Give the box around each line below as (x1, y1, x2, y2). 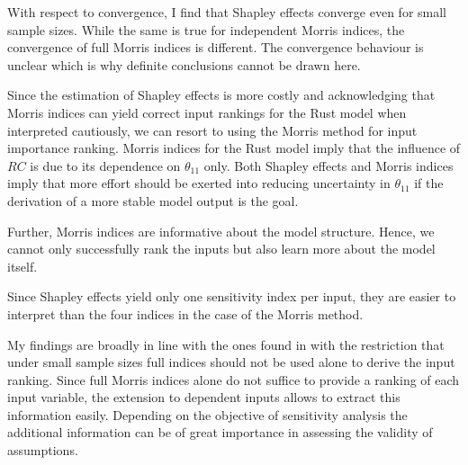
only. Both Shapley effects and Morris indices (203, 156, 454, 174)
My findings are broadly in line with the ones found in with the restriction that (7, 335, 445, 353)
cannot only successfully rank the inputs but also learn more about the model (7, 239, 436, 258)
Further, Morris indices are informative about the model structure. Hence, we (7, 221, 435, 240)
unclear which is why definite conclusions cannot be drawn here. (7, 55, 361, 74)
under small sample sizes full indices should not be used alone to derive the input (7, 353, 455, 371)
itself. (7, 256, 38, 275)
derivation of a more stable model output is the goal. (7, 191, 299, 210)
